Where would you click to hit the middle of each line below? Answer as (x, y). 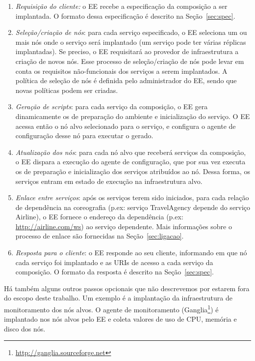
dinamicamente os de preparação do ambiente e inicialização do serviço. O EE (133, 116)
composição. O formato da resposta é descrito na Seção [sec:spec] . (115, 272)
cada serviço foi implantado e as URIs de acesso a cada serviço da (114, 262)
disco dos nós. (25, 328)
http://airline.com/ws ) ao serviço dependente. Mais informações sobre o (124, 226)
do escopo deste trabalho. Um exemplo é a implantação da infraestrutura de (118, 298)
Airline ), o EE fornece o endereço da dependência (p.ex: (99, 217)
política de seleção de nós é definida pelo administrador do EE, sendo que (126, 80)
